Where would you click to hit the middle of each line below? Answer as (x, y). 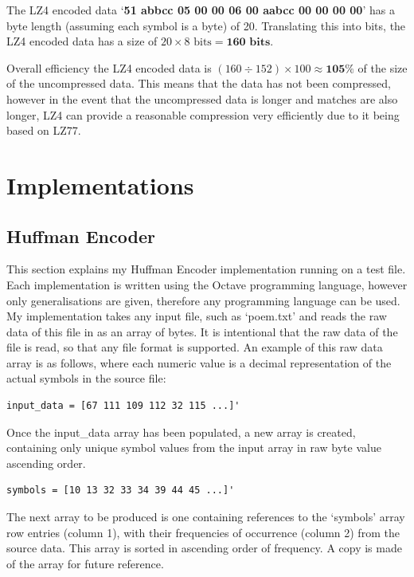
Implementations (100, 184)
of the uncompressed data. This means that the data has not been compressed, (199, 83)
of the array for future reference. (85, 563)
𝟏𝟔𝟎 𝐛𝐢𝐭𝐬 (248, 43)
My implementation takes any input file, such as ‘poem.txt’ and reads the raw (197, 316)
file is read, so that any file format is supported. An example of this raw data (195, 347)
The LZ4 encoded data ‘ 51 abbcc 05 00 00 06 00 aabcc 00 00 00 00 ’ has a (201, 10)
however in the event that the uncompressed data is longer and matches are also (202, 98)
